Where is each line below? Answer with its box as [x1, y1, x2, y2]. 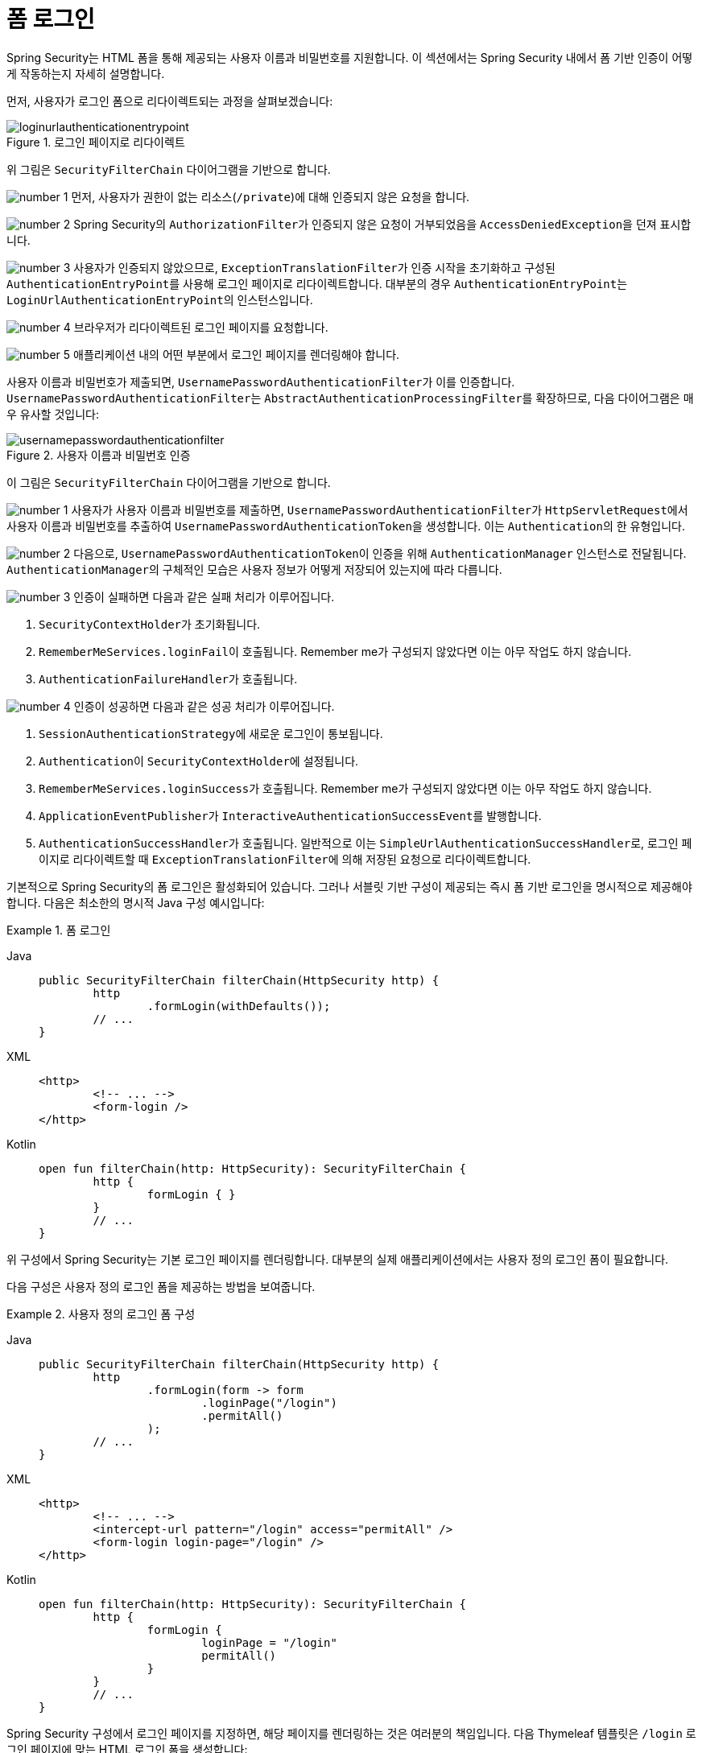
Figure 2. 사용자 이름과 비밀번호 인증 [6, 448, 191, 462]
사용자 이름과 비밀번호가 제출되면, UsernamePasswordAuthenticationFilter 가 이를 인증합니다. [6, 374, 515, 389]
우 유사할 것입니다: [6, 406, 99, 421]
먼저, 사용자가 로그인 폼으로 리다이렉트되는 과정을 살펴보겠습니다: [6, 93, 333, 108]
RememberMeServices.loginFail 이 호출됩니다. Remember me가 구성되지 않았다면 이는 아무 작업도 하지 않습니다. [39, 644, 632, 658]
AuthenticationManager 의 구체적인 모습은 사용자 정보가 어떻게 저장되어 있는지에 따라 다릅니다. [6, 562, 502, 576]
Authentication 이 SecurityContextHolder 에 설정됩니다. [39, 753, 359, 768]
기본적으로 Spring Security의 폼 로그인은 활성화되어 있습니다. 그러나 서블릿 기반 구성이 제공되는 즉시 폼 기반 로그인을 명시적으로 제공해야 [6, 879, 692, 893]
